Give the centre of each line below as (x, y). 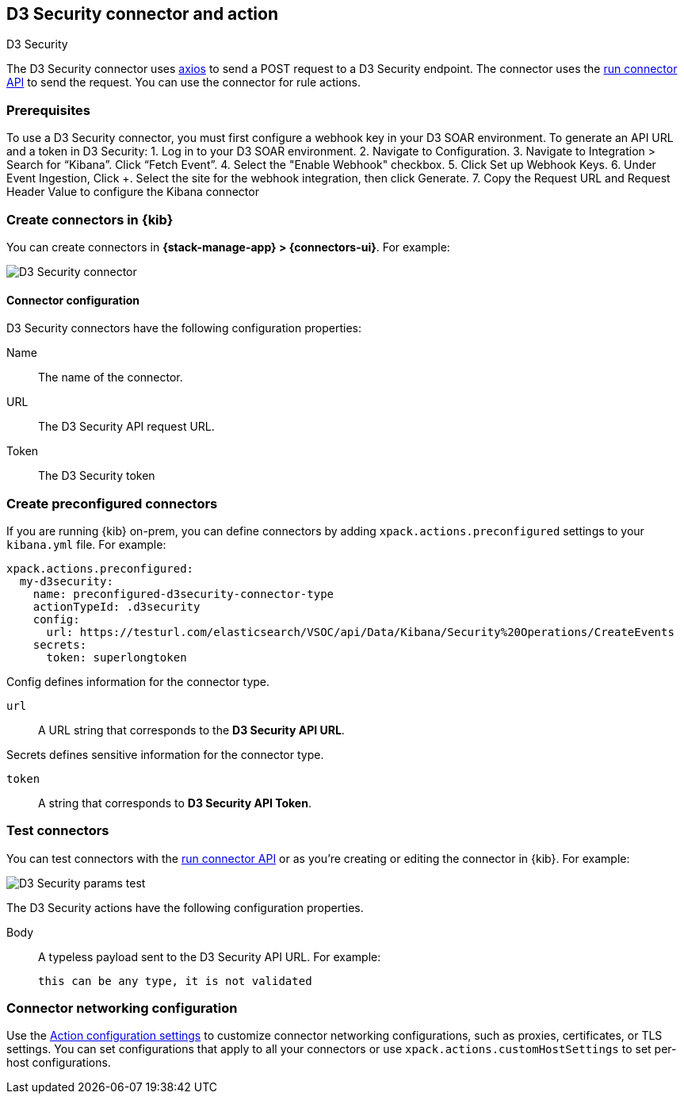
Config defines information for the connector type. (138, 681)
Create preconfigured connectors (112, 503)
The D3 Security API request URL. (126, 427)
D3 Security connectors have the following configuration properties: (184, 328)
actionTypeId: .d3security (117, 606)
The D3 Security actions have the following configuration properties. (185, 907)
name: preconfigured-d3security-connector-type (183, 594)
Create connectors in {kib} (90, 219)
